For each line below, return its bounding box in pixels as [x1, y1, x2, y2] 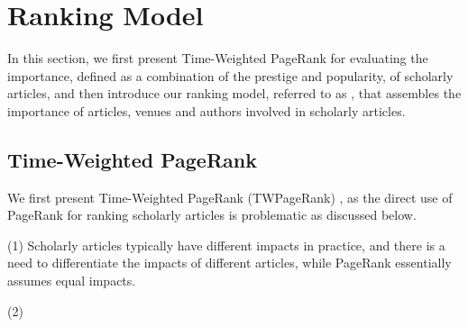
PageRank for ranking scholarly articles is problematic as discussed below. [7, 205, 417, 224]
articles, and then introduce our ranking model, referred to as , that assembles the [7, 84, 462, 103]
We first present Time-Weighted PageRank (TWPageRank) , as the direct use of [7, 187, 453, 206]
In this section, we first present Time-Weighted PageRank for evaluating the [7, 49, 428, 68]
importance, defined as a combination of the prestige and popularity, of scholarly [7, 66, 454, 85]
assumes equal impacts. [7, 271, 136, 290]
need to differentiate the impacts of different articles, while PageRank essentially [7, 253, 452, 272]
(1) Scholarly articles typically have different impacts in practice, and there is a [7, 235, 445, 254]
